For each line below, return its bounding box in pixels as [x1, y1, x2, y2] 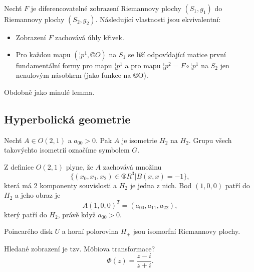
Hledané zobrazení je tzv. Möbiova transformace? [4, 243, 155, 253]
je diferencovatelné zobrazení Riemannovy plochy [31, 3, 181, 13]
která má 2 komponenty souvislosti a [4, 180, 117, 190]
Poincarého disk [4, 226, 53, 236]
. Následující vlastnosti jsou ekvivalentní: [95, 14, 221, 24]
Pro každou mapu [16, 49, 71, 59]
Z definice [4, 161, 34, 172]
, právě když [58, 209, 96, 219]
